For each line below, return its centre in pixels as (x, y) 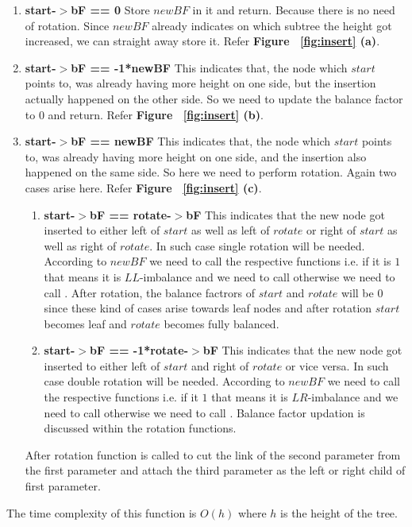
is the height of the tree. (339, 512)
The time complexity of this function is (102, 512)
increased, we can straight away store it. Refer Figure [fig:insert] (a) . (202, 41)
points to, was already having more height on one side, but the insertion (200, 83)
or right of (331, 230)
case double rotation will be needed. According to (164, 381)
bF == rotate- (130, 214)
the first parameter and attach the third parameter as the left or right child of (215, 470)
